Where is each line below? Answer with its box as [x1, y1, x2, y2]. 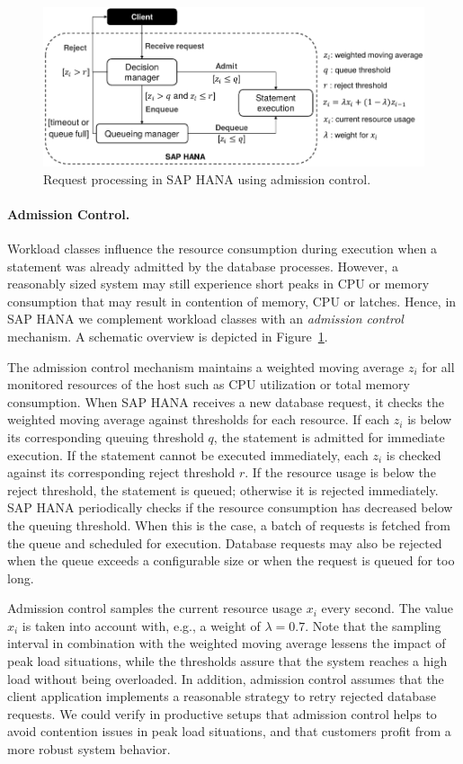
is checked [386, 445, 441, 464]
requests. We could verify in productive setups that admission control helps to [7, 704, 437, 723]
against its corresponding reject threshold [7, 463, 236, 482]
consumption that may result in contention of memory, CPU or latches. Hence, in [7, 291, 457, 310]
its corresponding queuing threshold [7, 427, 204, 446]
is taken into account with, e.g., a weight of [22, 616, 261, 635]
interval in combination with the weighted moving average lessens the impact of [7, 634, 446, 653]
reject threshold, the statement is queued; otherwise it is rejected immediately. [7, 480, 439, 499]
